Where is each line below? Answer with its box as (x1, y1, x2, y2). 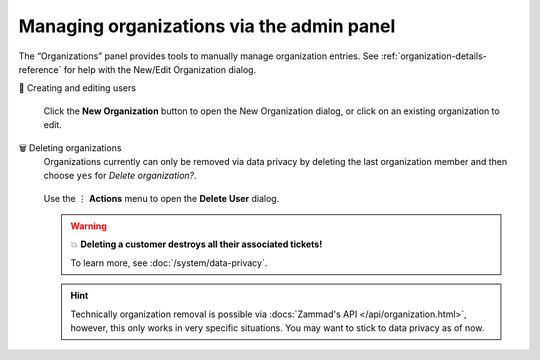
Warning (70, 220, 107, 232)
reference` (18, 63, 62, 75)
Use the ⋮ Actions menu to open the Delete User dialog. (43, 192, 280, 204)
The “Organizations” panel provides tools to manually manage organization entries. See (18, 50, 379, 62)
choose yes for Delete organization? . (43, 170, 197, 182)
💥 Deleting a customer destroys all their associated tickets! (70, 238, 323, 250)
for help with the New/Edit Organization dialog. (63, 63, 257, 75)
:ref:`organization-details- (380, 50, 487, 62)
